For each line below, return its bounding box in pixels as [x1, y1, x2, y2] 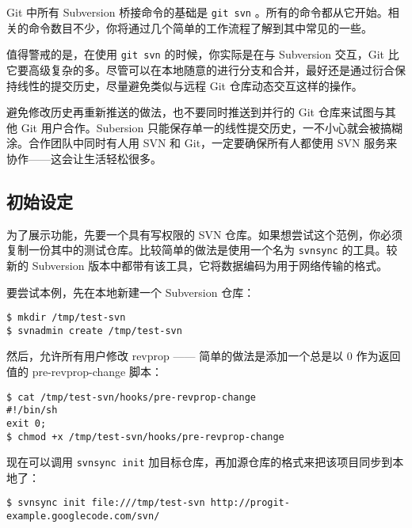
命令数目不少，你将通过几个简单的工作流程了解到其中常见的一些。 [28, 19, 372, 36]
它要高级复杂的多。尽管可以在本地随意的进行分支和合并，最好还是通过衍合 [6, 61, 395, 78]
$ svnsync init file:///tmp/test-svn [6, 497, 205, 509]
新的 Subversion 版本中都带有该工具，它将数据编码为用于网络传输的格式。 [6, 256, 388, 273]
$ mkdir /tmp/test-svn [6, 312, 126, 324]
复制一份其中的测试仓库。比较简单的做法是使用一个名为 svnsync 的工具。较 [6, 241, 398, 258]
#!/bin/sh [6, 405, 58, 416]
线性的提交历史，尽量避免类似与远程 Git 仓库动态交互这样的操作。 [17, 77, 363, 93]
